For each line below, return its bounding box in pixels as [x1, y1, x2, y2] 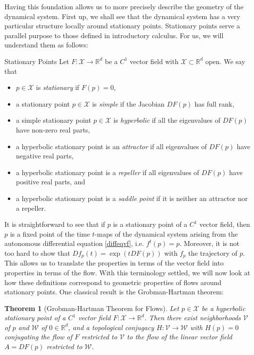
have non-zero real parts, [16, 124, 90, 134]
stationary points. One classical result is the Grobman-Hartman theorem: [4, 287, 224, 297]
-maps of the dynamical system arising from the [94, 228, 238, 239]
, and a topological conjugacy [68, 322, 154, 332]
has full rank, [194, 98, 234, 109]
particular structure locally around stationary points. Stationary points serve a [4, 21, 240, 31]
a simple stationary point [16, 115, 91, 125]
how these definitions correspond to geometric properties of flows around [4, 277, 222, 287]
